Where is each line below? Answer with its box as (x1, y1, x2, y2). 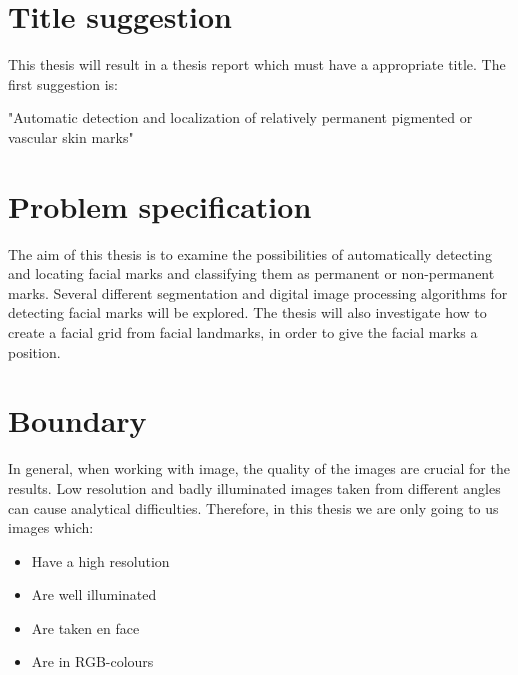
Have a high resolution (31, 550, 170, 571)
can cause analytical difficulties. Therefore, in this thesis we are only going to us (8, 497, 499, 518)
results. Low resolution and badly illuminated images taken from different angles (8, 477, 501, 498)
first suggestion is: (8, 73, 119, 94)
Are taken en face (31, 617, 140, 638)
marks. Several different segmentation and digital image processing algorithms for (8, 282, 508, 303)
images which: (8, 517, 94, 538)
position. (8, 341, 61, 362)
